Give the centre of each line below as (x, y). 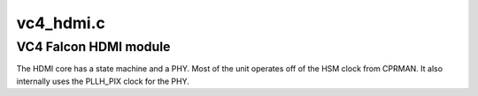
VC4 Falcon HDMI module (93, 47)
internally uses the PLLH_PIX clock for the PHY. (103, 81)
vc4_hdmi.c (61, 23)
